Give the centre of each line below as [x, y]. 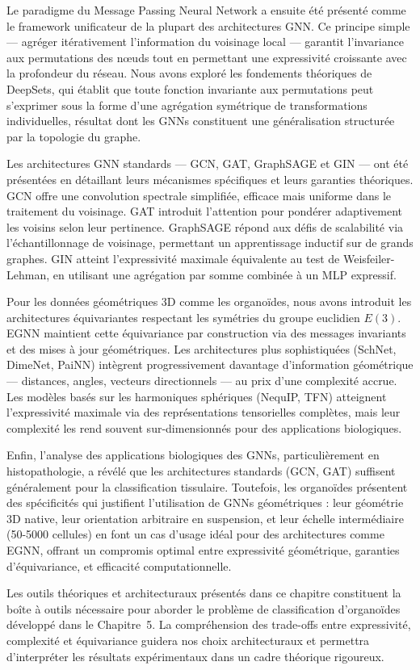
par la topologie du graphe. [74, 136]
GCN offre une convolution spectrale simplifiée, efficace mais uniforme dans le [199, 195]
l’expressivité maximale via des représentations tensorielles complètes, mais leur [204, 412]
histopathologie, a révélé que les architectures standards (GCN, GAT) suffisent [201, 471]
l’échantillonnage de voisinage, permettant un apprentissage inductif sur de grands [210, 243]
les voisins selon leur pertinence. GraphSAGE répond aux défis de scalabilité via [205, 226]
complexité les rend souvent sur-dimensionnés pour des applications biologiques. [204, 427]
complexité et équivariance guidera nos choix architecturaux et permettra [188, 640]
